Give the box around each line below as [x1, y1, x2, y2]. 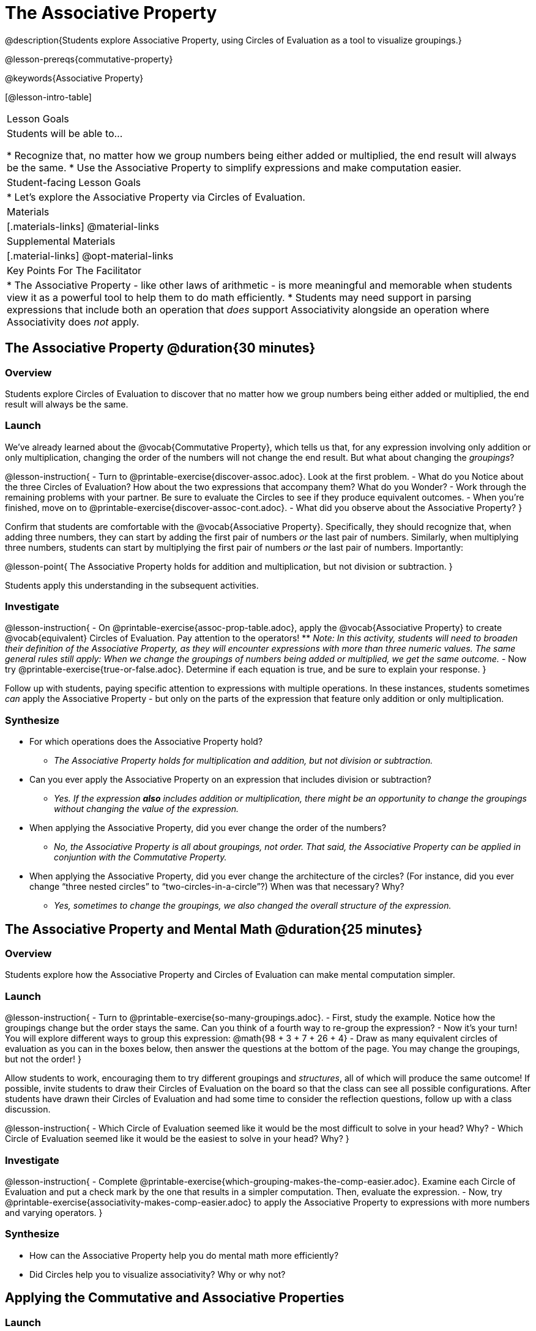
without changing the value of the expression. [54, 803, 239, 815]
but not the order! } [5, 1054, 81, 1065]
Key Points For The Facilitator [7, 264, 142, 277]
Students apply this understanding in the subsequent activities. [5, 580, 259, 591]
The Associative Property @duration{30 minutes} [5, 340, 316, 356]
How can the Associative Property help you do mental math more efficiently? [29, 1250, 339, 1261]
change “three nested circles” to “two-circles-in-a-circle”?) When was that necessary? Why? [29, 881, 404, 892]
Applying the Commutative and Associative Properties [5, 1290, 344, 1306]
